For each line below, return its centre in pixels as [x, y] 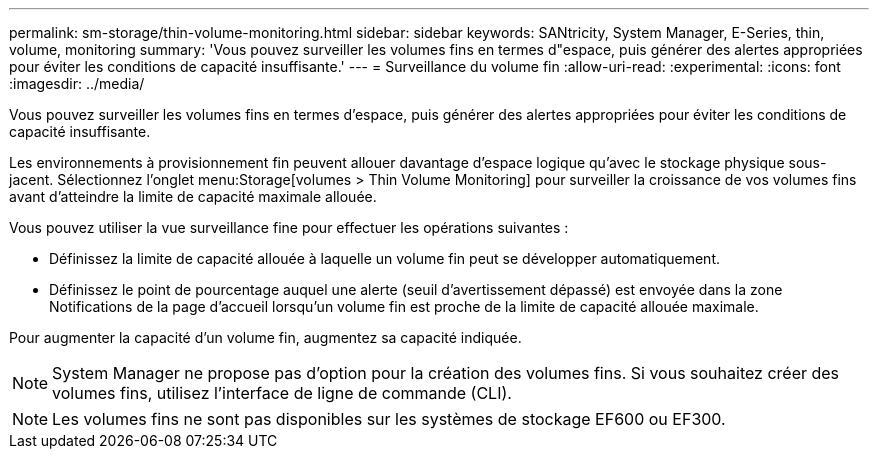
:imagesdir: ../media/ [77, 83]
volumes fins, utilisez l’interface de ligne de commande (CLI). [282, 393]
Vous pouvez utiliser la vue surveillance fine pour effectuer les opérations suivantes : [289, 227]
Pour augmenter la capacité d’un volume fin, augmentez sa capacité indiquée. [265, 337]
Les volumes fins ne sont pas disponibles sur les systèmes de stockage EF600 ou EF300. [389, 419]
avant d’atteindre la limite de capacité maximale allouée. [193, 196]
